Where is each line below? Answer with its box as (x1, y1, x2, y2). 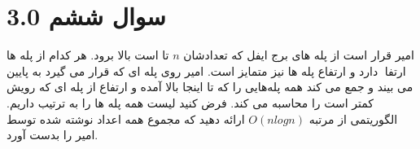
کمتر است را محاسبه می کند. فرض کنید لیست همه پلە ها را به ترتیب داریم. (7, 94, 374, 111)
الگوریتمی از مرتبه (308, 110, 398, 127)
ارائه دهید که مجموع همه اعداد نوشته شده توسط (7, 110, 245, 127)
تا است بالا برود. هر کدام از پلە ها (7, 46, 169, 64)
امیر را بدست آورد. (7, 126, 98, 143)
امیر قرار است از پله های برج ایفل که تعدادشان (183, 46, 414, 64)
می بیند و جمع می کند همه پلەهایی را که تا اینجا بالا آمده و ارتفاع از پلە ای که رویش (7, 78, 413, 95)
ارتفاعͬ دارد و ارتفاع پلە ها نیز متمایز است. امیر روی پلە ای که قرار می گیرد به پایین (7, 62, 406, 79)
